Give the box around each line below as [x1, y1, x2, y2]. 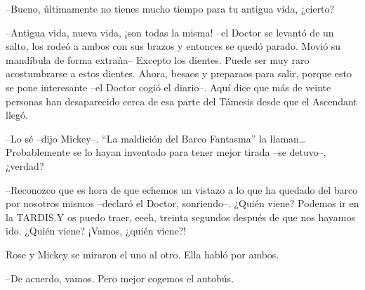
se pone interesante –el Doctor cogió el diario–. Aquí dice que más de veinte [6, 79, 331, 94]
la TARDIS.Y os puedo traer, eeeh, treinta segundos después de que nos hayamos [6, 209, 356, 224]
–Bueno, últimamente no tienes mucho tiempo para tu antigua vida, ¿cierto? [6, 1, 335, 15]
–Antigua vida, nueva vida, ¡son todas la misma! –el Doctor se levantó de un [6, 25, 334, 39]
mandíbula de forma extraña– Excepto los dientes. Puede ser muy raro [6, 52, 310, 67]
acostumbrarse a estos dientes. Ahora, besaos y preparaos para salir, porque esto [6, 66, 352, 81]
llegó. [6, 107, 28, 122]
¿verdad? [6, 158, 44, 173]
